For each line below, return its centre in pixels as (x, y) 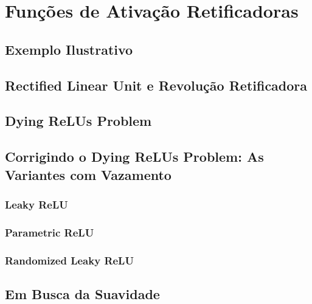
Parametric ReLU (50, 232)
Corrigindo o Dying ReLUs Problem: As (134, 157)
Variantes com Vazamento (88, 174)
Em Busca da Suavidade (82, 293)
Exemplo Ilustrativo (69, 49)
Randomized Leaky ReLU (69, 260)
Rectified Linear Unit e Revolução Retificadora (156, 85)
